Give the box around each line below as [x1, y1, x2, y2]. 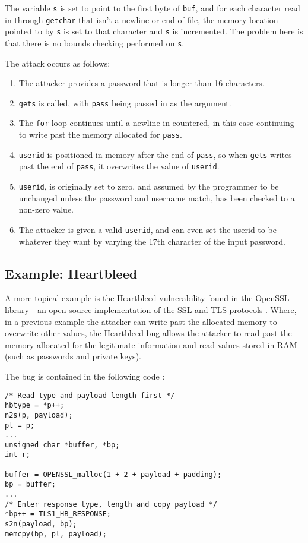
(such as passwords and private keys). [5, 350, 141, 362]
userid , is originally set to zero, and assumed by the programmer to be [18, 180, 279, 192]
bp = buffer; [5, 480, 56, 489]
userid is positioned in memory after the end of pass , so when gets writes [18, 148, 292, 160]
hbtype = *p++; [5, 401, 65, 410]
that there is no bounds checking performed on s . [5, 36, 185, 49]
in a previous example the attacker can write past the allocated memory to [5, 315, 277, 327]
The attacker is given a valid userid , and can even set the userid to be [18, 223, 277, 235]
